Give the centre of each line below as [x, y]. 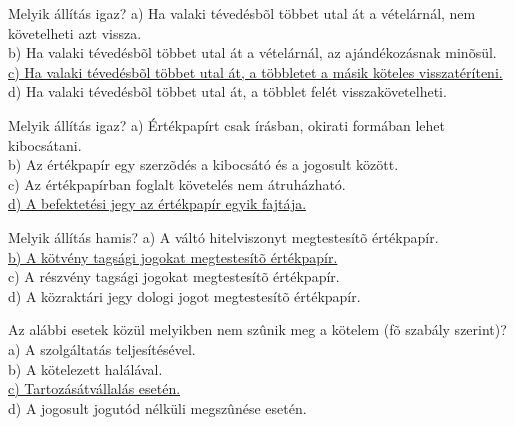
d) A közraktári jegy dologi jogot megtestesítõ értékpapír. [184, 295]
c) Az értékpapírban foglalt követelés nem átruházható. [177, 183]
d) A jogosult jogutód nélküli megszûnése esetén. [157, 407]
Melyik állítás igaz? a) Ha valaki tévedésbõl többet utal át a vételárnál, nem [242, 13]
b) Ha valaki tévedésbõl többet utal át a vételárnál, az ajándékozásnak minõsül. [252, 52]
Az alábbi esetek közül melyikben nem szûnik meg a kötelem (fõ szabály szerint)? [257, 329]
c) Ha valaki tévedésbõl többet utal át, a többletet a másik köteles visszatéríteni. [255, 71]
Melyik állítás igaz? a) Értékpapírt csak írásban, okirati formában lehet [226, 124]
